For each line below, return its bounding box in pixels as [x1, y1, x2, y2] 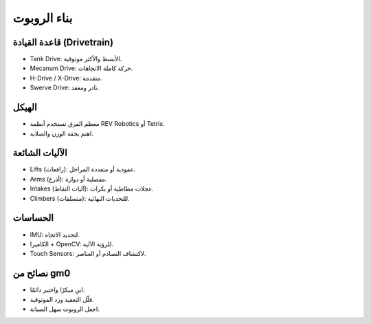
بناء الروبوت [12, 10, 73, 25]
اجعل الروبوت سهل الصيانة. [30, 305, 100, 313]
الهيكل [12, 102, 37, 114]
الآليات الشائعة [12, 147, 68, 159]
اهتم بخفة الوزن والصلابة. [30, 129, 94, 138]
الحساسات [12, 212, 54, 224]
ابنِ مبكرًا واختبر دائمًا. [30, 285, 85, 294]
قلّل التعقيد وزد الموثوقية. [30, 295, 94, 303]
